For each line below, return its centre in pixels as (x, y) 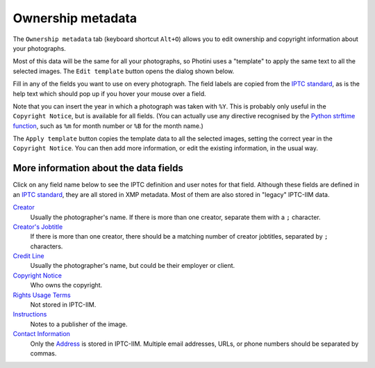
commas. (43, 353)
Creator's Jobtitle (38, 227)
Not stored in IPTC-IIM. (63, 305)
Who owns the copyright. (66, 285)
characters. (47, 246)
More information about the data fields (98, 168)
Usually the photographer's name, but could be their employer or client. (133, 266)
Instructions (30, 314)
